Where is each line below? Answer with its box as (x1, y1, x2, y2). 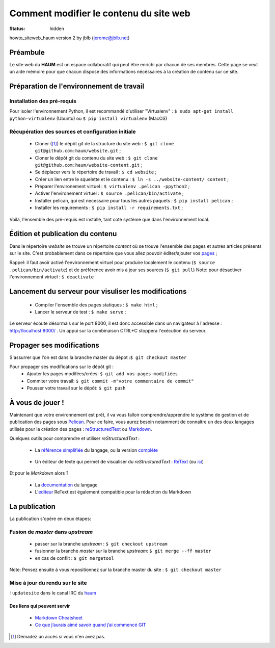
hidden (49, 25, 65, 32)
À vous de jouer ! (9, 398, 65, 407)
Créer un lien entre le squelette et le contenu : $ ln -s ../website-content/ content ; (35, 176, 229, 182)
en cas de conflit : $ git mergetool (35, 555, 114, 561)
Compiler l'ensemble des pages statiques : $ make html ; (35, 301, 158, 308)
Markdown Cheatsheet (35, 614, 83, 620)
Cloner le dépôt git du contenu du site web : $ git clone (35, 154, 158, 161)
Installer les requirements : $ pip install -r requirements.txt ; (35, 204, 183, 211)
